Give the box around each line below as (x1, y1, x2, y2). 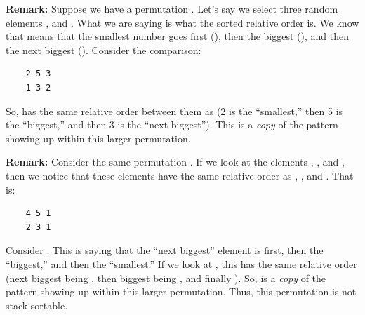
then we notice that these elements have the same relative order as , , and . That (6, 168, 354, 182)
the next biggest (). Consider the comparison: (6, 42, 201, 57)
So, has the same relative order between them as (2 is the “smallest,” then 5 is (6, 103, 343, 118)
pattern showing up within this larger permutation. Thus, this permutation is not (6, 284, 357, 299)
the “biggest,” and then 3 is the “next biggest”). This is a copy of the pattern (6, 117, 338, 132)
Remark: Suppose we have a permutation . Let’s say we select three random (6, 1, 338, 15)
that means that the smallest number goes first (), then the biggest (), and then (6, 29, 349, 43)
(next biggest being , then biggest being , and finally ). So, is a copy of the (6, 270, 326, 285)
